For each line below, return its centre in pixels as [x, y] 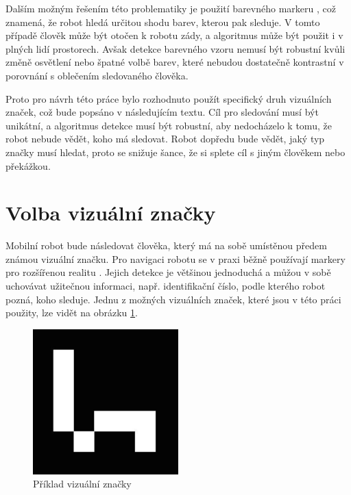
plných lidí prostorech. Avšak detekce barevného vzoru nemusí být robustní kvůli [175, 48]
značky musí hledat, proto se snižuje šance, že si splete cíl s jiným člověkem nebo [175, 152]
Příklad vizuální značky [82, 484]
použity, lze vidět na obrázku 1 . [72, 313]
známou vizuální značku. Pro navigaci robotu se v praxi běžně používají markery [175, 258]
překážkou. [28, 165]
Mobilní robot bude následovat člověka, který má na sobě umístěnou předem [166, 245]
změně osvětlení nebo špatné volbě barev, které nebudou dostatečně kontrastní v [175, 62]
